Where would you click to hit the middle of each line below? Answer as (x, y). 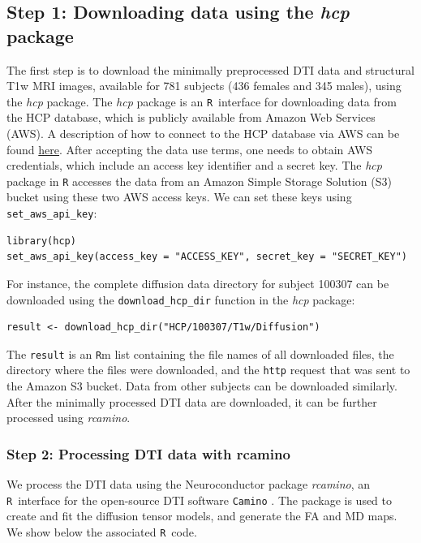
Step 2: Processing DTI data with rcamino (148, 453)
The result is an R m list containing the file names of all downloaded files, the (200, 353)
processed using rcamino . (69, 418)
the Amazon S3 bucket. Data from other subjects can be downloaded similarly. (202, 386)
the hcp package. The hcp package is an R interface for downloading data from (202, 101)
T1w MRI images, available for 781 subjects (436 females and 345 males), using (204, 86)
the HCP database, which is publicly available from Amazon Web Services (191, 117)
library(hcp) (41, 241)
